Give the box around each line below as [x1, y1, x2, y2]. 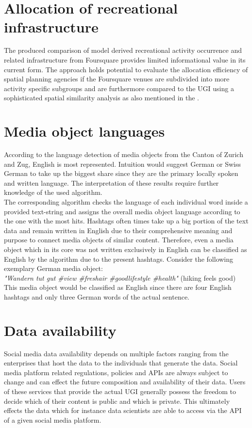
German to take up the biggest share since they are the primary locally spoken [4, 168, 238, 178]
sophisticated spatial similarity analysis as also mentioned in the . [4, 93, 199, 103]
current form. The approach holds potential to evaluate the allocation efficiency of [4, 64, 248, 74]
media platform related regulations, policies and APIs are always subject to [4, 367, 228, 377]
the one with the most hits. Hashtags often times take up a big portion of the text [4, 216, 249, 226]
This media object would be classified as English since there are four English [4, 282, 232, 292]
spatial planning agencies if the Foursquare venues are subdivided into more [4, 74, 230, 84]
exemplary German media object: [4, 263, 103, 273]
